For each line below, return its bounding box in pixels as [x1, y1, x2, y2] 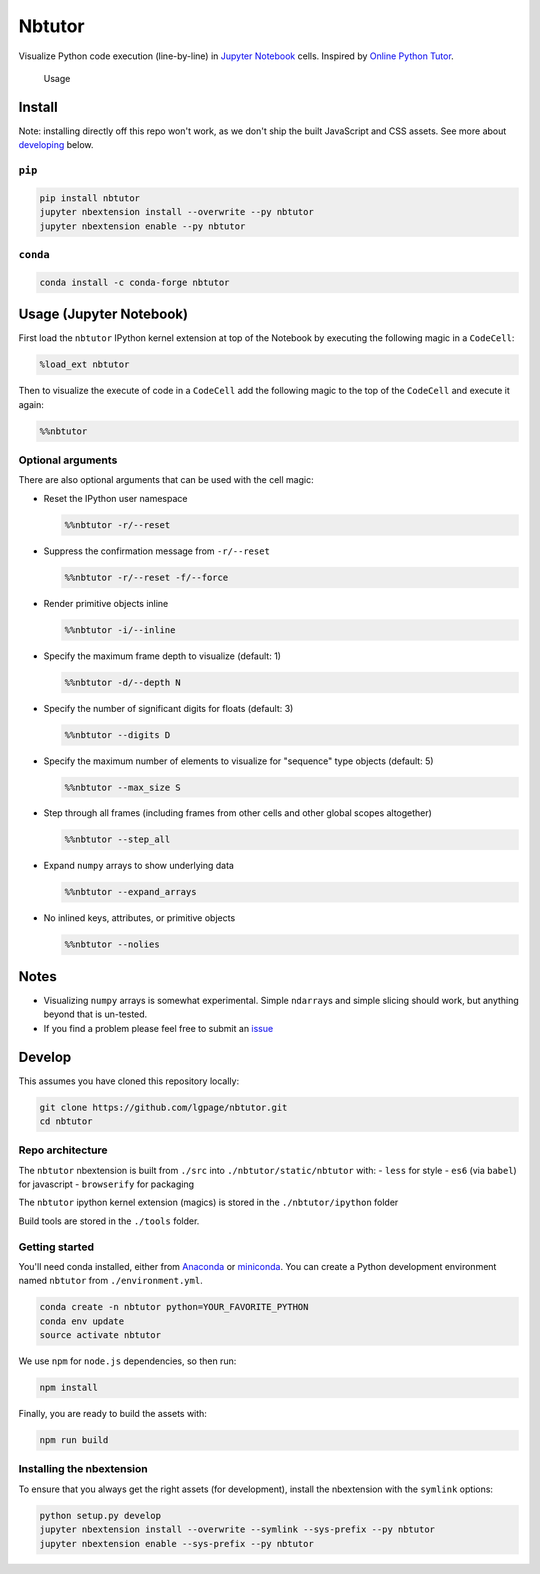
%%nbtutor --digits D [64, 729, 171, 740]
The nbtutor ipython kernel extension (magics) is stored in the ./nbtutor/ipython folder [18, 1196, 399, 1209]
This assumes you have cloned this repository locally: [18, 1075, 240, 1087]
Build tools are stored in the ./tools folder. [18, 1215, 200, 1227]
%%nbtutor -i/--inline [64, 624, 176, 635]
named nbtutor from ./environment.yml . [18, 1275, 204, 1287]
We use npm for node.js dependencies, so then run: [18, 1355, 237, 1367]
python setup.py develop [39, 1510, 162, 1521]
